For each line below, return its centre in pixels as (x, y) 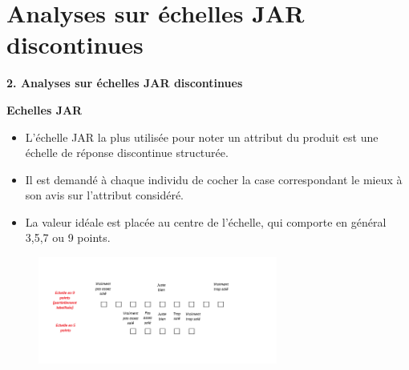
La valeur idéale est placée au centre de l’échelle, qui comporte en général (206, 221)
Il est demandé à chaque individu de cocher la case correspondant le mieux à (214, 179)
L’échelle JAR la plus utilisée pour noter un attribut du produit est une (202, 137)
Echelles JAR (45, 109)
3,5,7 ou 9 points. (68, 237)
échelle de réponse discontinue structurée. (127, 153)
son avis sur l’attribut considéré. (105, 195)
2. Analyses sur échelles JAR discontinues (125, 83)
